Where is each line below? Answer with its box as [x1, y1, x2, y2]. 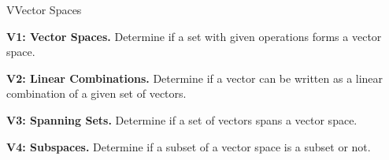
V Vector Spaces [6, 2, 82, 17]
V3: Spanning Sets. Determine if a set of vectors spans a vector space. [6, 111, 358, 128]
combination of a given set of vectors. [6, 85, 187, 102]
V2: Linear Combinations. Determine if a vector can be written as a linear [6, 69, 383, 86]
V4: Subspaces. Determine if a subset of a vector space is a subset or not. [6, 138, 371, 154]
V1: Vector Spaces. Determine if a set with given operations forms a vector [6, 28, 382, 44]
